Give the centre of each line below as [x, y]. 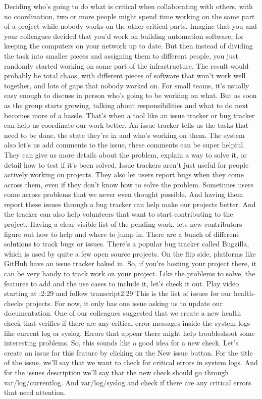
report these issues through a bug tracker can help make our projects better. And [130, 204]
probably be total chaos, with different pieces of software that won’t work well [125, 76]
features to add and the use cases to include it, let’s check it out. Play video [122, 283]
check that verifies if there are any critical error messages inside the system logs [127, 323]
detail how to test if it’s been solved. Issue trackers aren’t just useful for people [126, 164]
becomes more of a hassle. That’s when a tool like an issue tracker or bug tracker [129, 115]
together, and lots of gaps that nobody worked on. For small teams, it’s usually [127, 85]
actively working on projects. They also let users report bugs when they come [124, 174]
